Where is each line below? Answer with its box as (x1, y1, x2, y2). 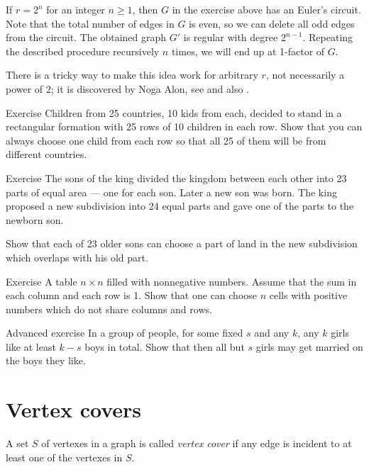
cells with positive (269, 288, 348, 303)
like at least (6, 339, 56, 354)
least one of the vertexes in (6, 449, 123, 464)
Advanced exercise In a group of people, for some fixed (6, 325, 243, 340)
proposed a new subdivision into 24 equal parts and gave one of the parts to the (6, 198, 354, 213)
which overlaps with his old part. (6, 249, 148, 264)
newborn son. (6, 212, 64, 227)
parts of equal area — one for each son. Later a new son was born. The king (6, 184, 337, 199)
